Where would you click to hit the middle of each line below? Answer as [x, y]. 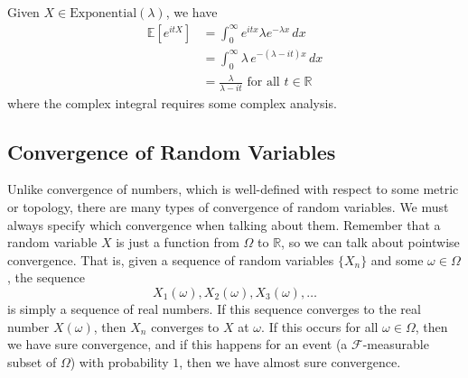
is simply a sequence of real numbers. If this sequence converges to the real [214, 308]
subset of [32, 361]
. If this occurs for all [320, 326]
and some [397, 259]
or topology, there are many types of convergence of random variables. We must [228, 207]
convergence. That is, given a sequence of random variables [171, 259]
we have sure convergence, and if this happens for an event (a [178, 344]
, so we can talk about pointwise [370, 242]
